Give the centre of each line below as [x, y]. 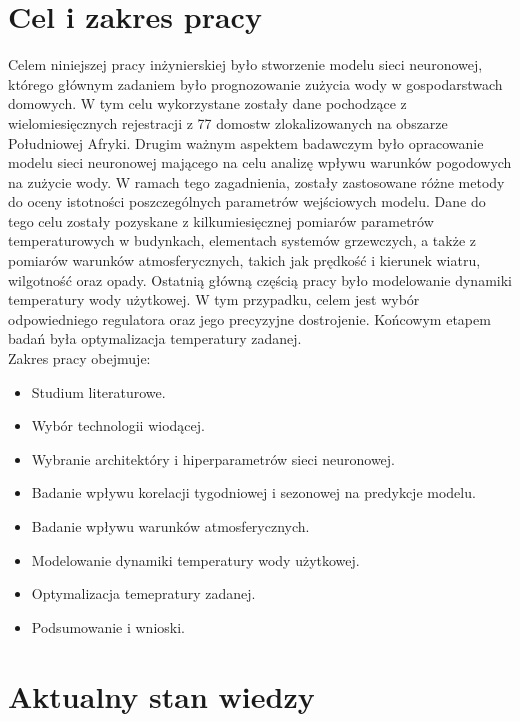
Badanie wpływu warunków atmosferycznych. [170, 526]
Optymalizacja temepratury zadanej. [143, 593]
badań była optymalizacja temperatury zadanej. [155, 338]
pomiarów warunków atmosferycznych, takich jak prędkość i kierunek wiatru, [244, 260]
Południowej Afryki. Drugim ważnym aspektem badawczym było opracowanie [246, 142]
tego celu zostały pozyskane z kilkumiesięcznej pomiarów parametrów [221, 220]
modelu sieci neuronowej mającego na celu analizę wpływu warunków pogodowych [260, 162]
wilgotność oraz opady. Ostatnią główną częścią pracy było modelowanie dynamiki [260, 279]
